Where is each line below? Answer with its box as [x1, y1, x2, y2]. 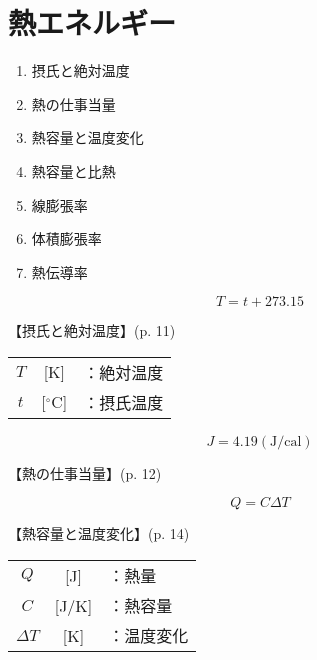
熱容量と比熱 [31, 160, 116, 181]
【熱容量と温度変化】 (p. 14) [8, 523, 190, 544]
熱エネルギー [8, 2, 177, 43]
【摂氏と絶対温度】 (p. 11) [8, 320, 176, 341]
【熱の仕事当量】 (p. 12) [8, 462, 162, 483]
